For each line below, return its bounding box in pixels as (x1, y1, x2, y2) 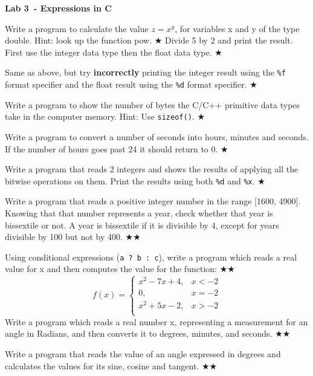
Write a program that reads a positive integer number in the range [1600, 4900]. (5, 195, 301, 207)
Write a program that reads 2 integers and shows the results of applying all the (5, 163, 298, 175)
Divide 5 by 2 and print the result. (165, 34, 293, 47)
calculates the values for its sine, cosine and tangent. (5, 359, 199, 372)
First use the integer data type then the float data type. (5, 45, 212, 58)
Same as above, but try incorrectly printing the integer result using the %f (5, 66, 286, 79)
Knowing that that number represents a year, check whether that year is (5, 206, 273, 219)
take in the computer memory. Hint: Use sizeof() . (5, 110, 195, 123)
